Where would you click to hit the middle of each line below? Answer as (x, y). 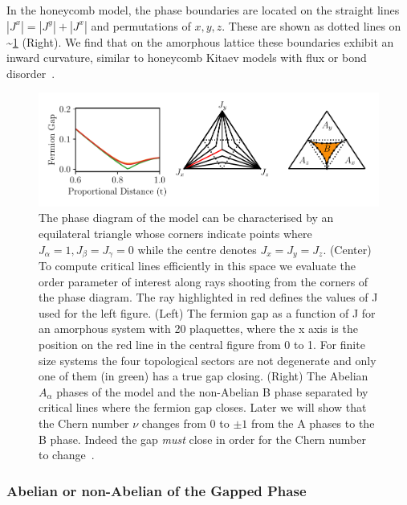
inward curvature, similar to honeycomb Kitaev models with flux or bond (187, 57)
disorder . (31, 73)
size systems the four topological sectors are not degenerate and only (208, 360)
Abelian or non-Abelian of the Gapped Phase (157, 490)
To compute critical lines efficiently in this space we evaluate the (197, 266)
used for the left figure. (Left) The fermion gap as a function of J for (207, 312)
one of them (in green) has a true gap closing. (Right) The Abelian (203, 376)
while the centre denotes (197, 249)
